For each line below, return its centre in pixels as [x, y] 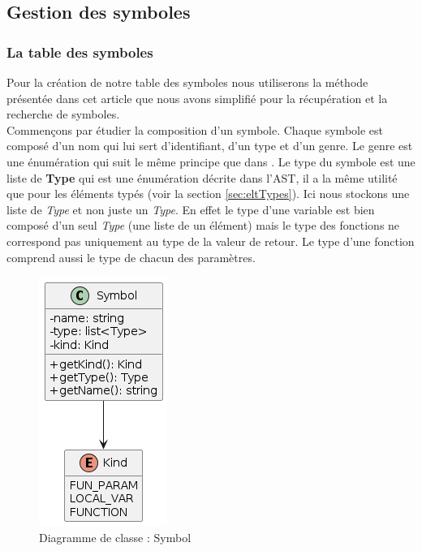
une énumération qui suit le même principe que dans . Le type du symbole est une [211, 161]
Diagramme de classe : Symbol [115, 537]
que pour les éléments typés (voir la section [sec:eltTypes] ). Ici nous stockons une [208, 194]
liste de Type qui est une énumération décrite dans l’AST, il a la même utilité [202, 177]
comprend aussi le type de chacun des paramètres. [131, 257]
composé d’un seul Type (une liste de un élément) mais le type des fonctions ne [203, 225]
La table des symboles [80, 52]
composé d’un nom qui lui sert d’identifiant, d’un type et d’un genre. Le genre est [210, 146]
